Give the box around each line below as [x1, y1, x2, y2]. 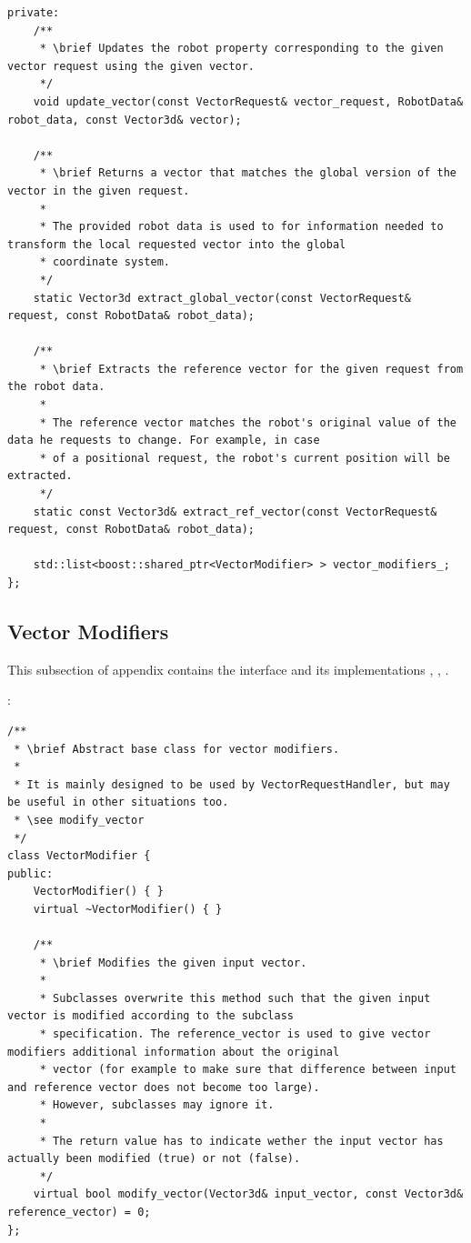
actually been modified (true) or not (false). [7, 1152, 301, 1166]
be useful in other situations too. [7, 796, 229, 809]
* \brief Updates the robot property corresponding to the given [39, 42, 444, 55]
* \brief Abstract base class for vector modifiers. [14, 742, 340, 756]
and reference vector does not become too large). [7, 1080, 320, 1094]
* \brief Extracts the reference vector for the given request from [39, 362, 464, 376]
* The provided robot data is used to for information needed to [39, 220, 444, 234]
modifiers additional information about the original [7, 1045, 340, 1058]
